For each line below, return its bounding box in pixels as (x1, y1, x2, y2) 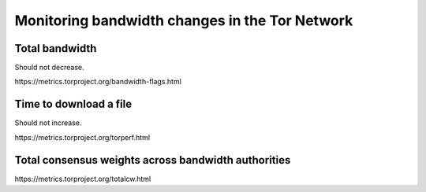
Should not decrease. (14, 63, 84, 72)
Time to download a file (14, 98, 133, 111)
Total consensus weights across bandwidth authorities (14, 153, 291, 167)
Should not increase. (14, 118, 82, 127)
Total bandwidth (14, 42, 97, 55)
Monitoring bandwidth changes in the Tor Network (14, 12, 353, 29)
